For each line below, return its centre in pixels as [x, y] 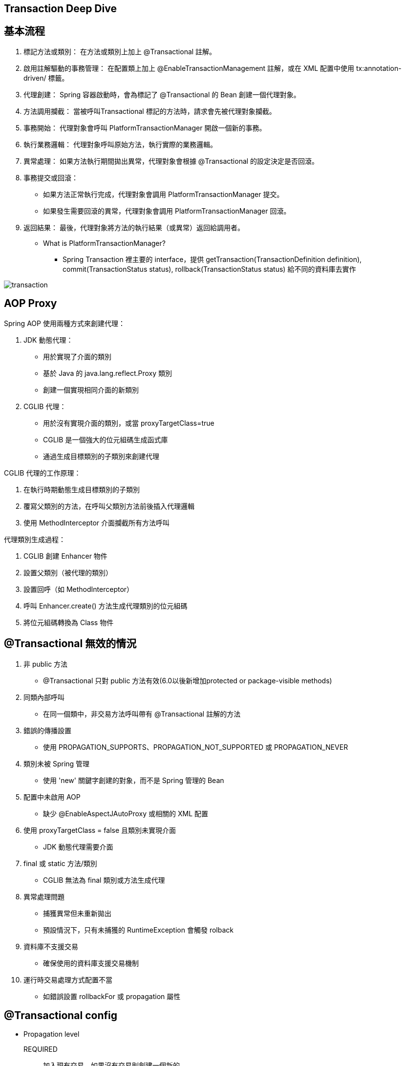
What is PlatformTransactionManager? [104, 243]
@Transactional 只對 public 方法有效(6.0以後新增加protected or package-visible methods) [188, 680]
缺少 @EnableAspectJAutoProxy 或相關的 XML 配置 [126, 813]
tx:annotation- [379, 68]
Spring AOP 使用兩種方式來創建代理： [64, 323]
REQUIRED [41, 1049]
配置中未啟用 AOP [52, 797]
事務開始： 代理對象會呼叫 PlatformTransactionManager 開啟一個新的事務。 [145, 128]
